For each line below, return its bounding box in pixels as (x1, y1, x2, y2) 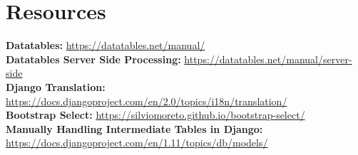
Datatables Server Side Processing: (6, 51, 181, 66)
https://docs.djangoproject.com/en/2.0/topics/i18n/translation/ (6, 93, 287, 108)
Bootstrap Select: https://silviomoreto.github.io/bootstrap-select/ (6, 107, 305, 122)
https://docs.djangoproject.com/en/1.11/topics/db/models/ (6, 135, 268, 150)
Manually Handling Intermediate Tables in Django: (6, 121, 263, 136)
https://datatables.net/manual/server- (184, 51, 352, 66)
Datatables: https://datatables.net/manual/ (6, 38, 205, 53)
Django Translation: (6, 79, 106, 94)
